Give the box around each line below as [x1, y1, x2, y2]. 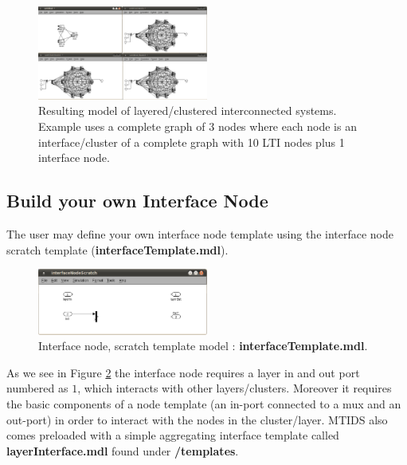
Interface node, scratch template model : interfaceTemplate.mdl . [38, 337, 368, 354]
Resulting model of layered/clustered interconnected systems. [38, 102, 337, 119]
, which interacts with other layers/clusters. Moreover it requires [77, 380, 392, 396]
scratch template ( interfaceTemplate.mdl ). [6, 241, 229, 258]
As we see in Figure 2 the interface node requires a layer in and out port [6, 364, 360, 380]
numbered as [6, 380, 68, 396]
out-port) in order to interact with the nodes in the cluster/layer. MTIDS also [6, 411, 388, 428]
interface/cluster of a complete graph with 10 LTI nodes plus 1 [38, 133, 345, 150]
